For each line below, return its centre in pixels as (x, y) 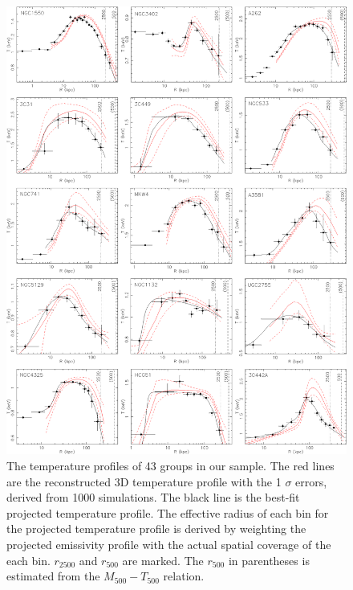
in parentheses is (269, 560)
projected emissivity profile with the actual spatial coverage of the (169, 544)
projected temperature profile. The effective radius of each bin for (168, 512)
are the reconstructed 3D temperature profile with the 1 (144, 481)
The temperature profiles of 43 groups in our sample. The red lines (170, 465)
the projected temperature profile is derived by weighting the (156, 529)
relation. (184, 576)
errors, (311, 481)
